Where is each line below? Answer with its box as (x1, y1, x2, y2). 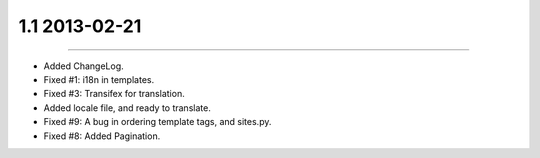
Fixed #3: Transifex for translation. (43, 88, 185, 100)
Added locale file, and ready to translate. (43, 101, 212, 114)
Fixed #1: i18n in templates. (43, 73, 155, 85)
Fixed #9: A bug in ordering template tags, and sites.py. (43, 116, 272, 128)
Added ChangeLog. (43, 60, 124, 72)
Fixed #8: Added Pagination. (43, 130, 161, 142)
